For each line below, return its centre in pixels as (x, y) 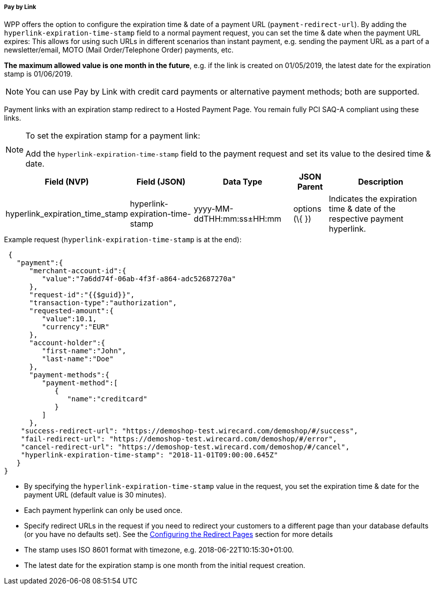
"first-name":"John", (84, 351)
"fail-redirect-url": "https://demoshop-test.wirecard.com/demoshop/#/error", (179, 439)
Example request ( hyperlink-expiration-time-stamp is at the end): (123, 240)
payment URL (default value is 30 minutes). (95, 495)
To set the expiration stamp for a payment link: (113, 136)
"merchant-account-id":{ (78, 271)
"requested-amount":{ (71, 311)
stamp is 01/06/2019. (38, 74)
